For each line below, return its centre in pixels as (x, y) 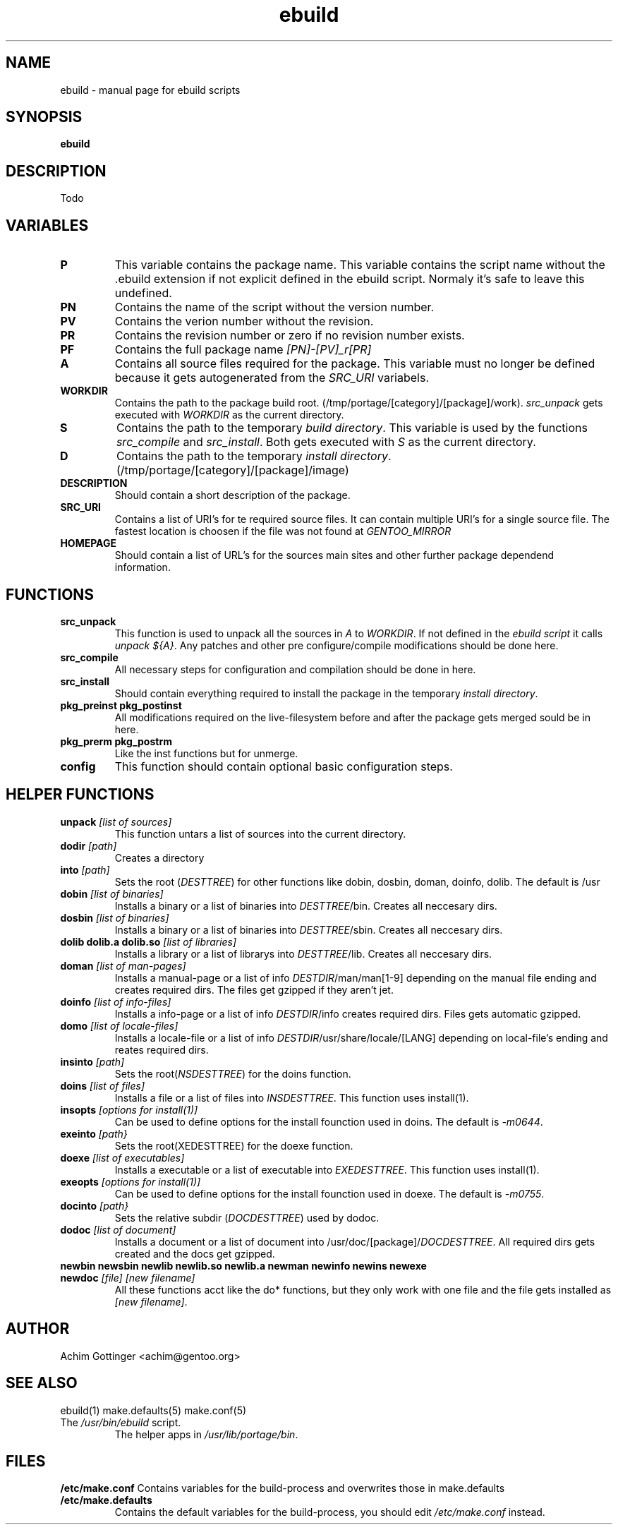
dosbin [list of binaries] (115, 917)
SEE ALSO (42, 1383)
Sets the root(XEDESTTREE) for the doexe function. (234, 1145)
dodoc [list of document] (118, 1229)
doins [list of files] (103, 1085)
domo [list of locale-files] (119, 1025)
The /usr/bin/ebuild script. (121, 1422)
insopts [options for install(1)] (129, 1109)
